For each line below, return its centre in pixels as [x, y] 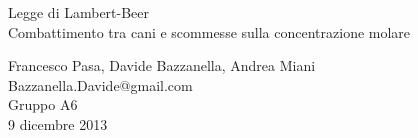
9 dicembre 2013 [58, 123]
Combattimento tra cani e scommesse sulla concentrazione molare [209, 31]
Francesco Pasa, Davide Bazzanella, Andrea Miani [162, 65]
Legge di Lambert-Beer [79, 12]
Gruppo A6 [43, 104]
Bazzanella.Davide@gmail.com [100, 84]
